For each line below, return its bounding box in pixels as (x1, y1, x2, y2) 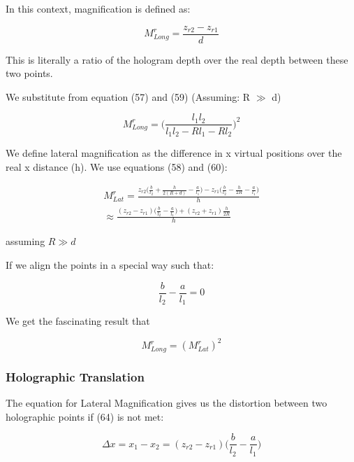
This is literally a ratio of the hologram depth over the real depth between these (6, 52, 348, 66)
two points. (6, 66, 53, 80)
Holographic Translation (6, 367, 145, 385)
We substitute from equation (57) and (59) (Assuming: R (6, 89, 251, 104)
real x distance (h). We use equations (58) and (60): (6, 159, 228, 174)
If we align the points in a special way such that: (6, 258, 214, 272)
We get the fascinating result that (6, 314, 150, 328)
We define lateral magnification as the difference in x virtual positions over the (6, 145, 342, 160)
